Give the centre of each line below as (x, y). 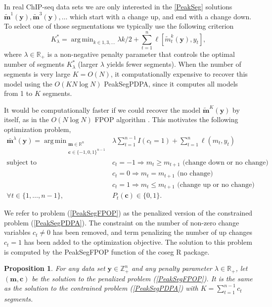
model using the (28, 83)
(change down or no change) (226, 162)
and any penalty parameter (172, 268)
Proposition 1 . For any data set (55, 268)
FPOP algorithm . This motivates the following (166, 119)
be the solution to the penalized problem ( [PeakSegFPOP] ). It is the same (142, 278)
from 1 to (18, 93)
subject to (22, 162)
